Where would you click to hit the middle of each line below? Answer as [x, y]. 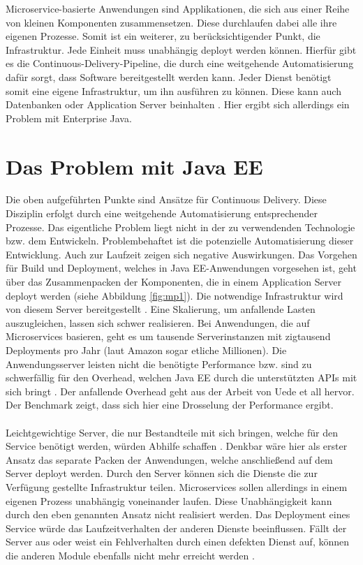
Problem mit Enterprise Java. [69, 118]
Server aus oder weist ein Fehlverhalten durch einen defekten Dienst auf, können [177, 542]
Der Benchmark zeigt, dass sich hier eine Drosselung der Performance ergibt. [170, 405]
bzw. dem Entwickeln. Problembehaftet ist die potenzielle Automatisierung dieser [180, 241]
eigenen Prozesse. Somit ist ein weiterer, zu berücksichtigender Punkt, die [163, 36]
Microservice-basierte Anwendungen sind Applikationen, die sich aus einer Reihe [178, 8]
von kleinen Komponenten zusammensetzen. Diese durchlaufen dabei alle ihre [171, 22]
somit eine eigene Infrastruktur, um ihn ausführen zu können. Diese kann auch [173, 90]
